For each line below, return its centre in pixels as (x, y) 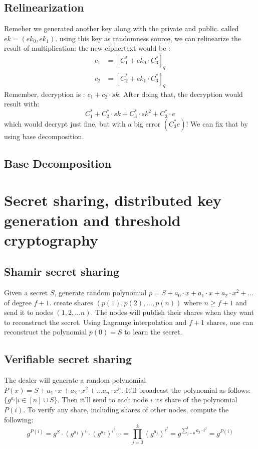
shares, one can (230, 322)
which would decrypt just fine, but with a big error (82, 123)
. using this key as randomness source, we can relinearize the (148, 38)
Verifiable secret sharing (68, 359)
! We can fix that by (217, 123)
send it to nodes (29, 312)
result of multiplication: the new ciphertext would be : (87, 48)
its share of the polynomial (196, 400)
